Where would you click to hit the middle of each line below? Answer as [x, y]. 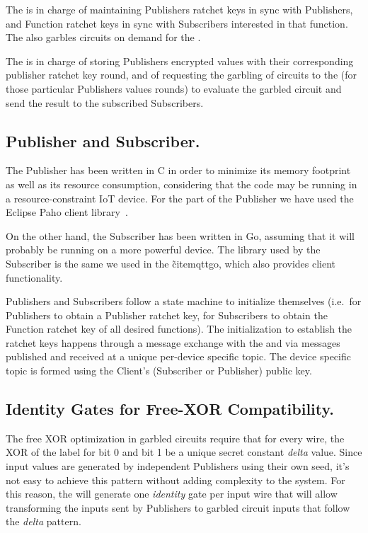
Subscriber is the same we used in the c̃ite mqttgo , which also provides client [171, 263]
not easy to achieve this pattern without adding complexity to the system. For [176, 480]
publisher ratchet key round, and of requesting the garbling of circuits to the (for [182, 75]
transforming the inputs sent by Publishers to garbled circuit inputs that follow [178, 507]
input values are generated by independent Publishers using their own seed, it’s [178, 466]
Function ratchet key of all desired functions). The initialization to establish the [179, 329]
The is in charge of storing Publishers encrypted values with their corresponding [180, 61]
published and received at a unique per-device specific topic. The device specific [178, 356]
